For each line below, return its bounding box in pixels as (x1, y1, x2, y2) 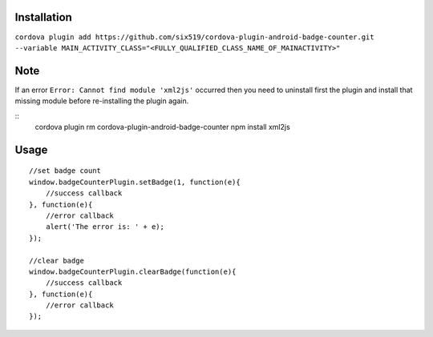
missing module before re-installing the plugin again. (14, 96, 189, 106)
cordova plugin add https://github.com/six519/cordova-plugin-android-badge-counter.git (14, 32, 374, 42)
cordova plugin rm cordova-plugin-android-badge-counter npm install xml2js (34, 122, 290, 131)
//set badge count (29, 166, 102, 175)
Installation (14, 10, 72, 24)
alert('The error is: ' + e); (45, 223, 164, 231)
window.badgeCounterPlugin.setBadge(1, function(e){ (29, 177, 241, 187)
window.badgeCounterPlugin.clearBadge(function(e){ (29, 267, 237, 276)
